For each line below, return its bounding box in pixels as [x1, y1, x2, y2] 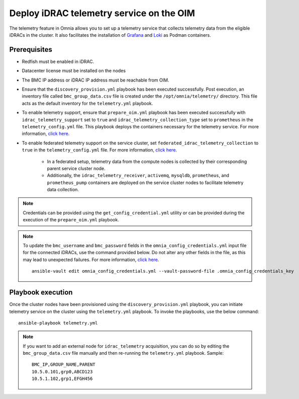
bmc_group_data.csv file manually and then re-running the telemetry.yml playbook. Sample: [23, 350, 224, 356]
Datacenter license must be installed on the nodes [22, 68, 126, 74]
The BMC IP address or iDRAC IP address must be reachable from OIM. [22, 77, 169, 83]
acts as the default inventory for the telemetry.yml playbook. [22, 100, 153, 106]
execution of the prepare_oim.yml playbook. [23, 217, 119, 223]
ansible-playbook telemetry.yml [18, 320, 98, 326]
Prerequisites [9, 45, 52, 54]
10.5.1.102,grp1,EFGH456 [32, 376, 93, 382]
